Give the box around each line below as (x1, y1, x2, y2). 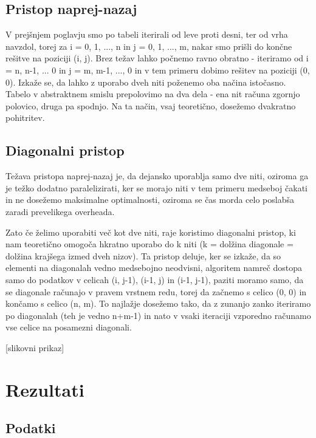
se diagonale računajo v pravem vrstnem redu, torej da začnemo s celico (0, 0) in (5, 285, 307, 298)
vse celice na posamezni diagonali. (5, 321, 132, 334)
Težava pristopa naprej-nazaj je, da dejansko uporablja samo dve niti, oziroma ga (5, 169, 309, 182)
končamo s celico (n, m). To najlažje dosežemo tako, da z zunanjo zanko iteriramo (5, 297, 311, 310)
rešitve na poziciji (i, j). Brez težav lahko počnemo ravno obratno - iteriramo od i (5, 52, 309, 64)
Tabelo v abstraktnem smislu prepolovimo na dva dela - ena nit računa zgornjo (5, 87, 300, 100)
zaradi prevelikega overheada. (5, 205, 115, 217)
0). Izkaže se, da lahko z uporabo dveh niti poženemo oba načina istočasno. (5, 75, 286, 88)
